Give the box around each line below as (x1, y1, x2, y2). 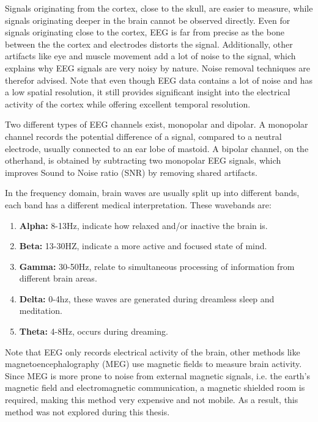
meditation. (19, 304, 62, 317)
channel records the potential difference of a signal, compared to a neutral (5, 129, 282, 142)
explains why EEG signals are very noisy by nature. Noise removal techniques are (5, 61, 310, 74)
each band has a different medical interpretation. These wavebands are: (5, 198, 272, 211)
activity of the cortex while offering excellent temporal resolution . (5, 97, 251, 110)
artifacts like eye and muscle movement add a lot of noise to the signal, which (5, 49, 296, 62)
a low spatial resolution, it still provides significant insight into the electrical (5, 85, 290, 98)
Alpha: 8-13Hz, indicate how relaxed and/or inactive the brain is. (19, 219, 268, 231)
